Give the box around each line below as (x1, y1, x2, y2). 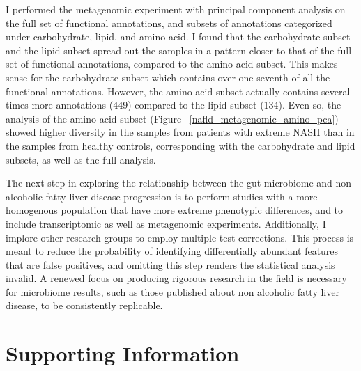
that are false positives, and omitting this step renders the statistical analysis (6, 257, 335, 271)
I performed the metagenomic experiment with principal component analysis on (6, 2, 346, 16)
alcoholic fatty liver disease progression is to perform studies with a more (6, 189, 318, 203)
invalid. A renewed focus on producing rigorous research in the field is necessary (6, 271, 347, 285)
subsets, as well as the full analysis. (6, 152, 156, 166)
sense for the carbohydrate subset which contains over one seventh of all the (6, 70, 330, 84)
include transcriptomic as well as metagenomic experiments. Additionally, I (6, 216, 326, 230)
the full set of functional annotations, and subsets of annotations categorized (6, 15, 332, 30)
